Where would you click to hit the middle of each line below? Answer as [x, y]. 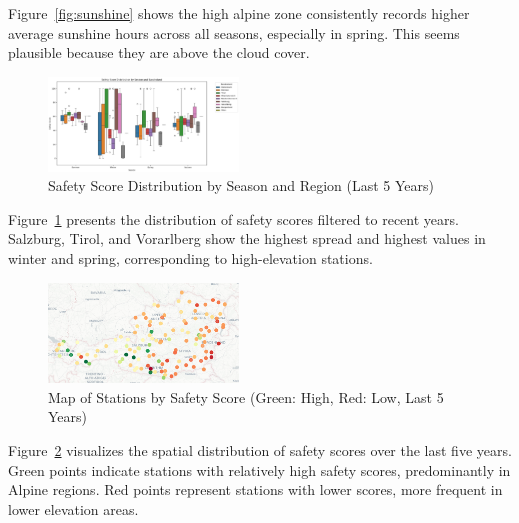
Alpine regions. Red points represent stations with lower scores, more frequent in [255, 489]
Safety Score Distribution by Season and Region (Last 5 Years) [241, 185]
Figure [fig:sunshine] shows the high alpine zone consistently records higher [239, 13]
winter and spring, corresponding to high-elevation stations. [190, 258]
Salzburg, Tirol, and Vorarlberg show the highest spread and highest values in [247, 238]
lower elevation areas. [73, 508]
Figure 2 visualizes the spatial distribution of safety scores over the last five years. [260, 450]
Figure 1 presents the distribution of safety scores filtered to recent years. [233, 218]
